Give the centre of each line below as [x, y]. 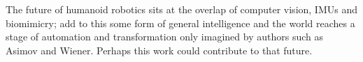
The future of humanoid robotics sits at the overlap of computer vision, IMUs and [182, 9]
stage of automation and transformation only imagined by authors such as [164, 37]
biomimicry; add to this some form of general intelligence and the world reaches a [180, 23]
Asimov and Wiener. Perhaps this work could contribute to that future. [159, 50]
